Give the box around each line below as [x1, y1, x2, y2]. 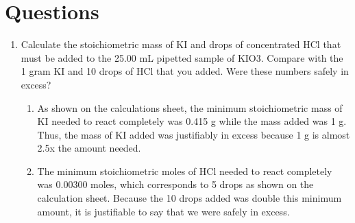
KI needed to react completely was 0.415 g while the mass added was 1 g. [37, 114, 347, 128]
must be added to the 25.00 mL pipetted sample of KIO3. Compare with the [21, 50, 343, 64]
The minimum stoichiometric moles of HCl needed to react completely [37, 163, 332, 178]
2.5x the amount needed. [37, 141, 141, 155]
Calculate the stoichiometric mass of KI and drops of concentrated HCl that [21, 37, 341, 51]
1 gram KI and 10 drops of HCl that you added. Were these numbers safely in [21, 64, 349, 78]
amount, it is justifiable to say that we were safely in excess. [37, 204, 290, 218]
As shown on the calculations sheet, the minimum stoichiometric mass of [37, 100, 343, 115]
